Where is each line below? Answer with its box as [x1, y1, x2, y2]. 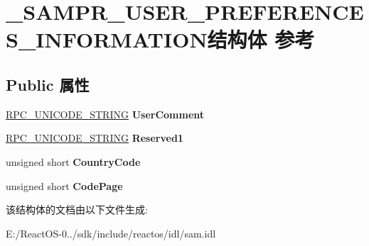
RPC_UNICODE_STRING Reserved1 [6, 130, 183, 145]
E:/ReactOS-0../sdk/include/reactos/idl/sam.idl [6, 225, 216, 240]
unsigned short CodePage [6, 178, 123, 193]
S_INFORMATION [6, 25, 208, 54]
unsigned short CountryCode [6, 154, 141, 169]
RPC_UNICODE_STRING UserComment [6, 106, 205, 121]
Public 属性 [6, 73, 90, 95]
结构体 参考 [207, 25, 315, 54]
